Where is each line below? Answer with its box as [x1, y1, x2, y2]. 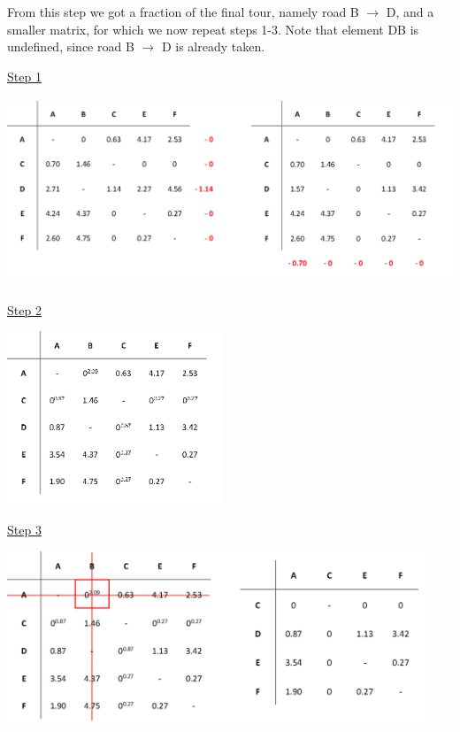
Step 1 [7, 66, 42, 85]
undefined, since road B [7, 37, 134, 56]
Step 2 [7, 300, 42, 319]
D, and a [386, 3, 434, 20]
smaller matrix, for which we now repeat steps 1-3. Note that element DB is [7, 19, 419, 38]
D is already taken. [161, 37, 265, 56]
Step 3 [7, 520, 42, 539]
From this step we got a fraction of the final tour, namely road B [7, 3, 359, 20]
